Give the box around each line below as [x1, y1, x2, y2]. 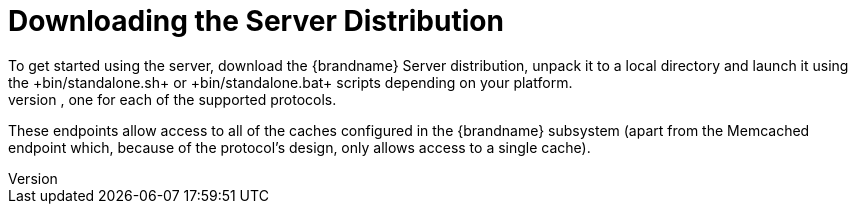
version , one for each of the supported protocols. [8, 90, 337, 108]
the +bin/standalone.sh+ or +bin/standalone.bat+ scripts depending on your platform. [8, 73, 573, 91]
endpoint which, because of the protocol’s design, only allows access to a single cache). [8, 138, 591, 156]
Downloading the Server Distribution [8, 4, 504, 38]
